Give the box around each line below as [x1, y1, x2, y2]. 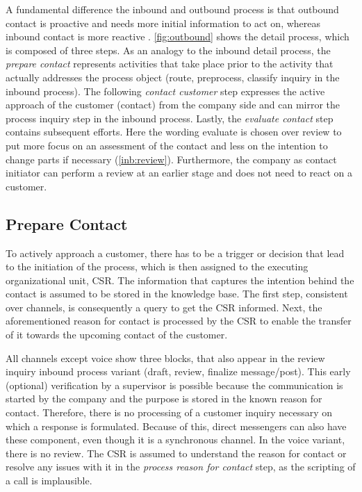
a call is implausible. [6, 473, 92, 488]
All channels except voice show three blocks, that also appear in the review [6, 350, 325, 365]
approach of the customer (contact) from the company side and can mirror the [6, 97, 340, 112]
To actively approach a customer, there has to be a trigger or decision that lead [6, 245, 345, 260]
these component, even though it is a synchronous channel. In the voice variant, [6, 432, 345, 447]
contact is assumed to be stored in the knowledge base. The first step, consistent [6, 286, 348, 301]
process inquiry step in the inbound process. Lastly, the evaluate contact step [6, 110, 334, 125]
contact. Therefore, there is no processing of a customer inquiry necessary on [6, 405, 333, 420]
